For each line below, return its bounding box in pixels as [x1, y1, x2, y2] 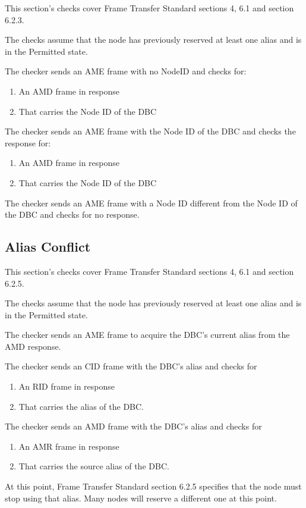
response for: [5, 136, 51, 149]
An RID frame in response [18, 380, 115, 393]
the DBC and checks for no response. [5, 208, 140, 221]
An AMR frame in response [18, 440, 119, 452]
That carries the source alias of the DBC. [18, 460, 169, 472]
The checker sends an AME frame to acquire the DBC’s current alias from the [5, 328, 290, 341]
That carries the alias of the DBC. [18, 400, 144, 412]
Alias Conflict [5, 237, 91, 256]
